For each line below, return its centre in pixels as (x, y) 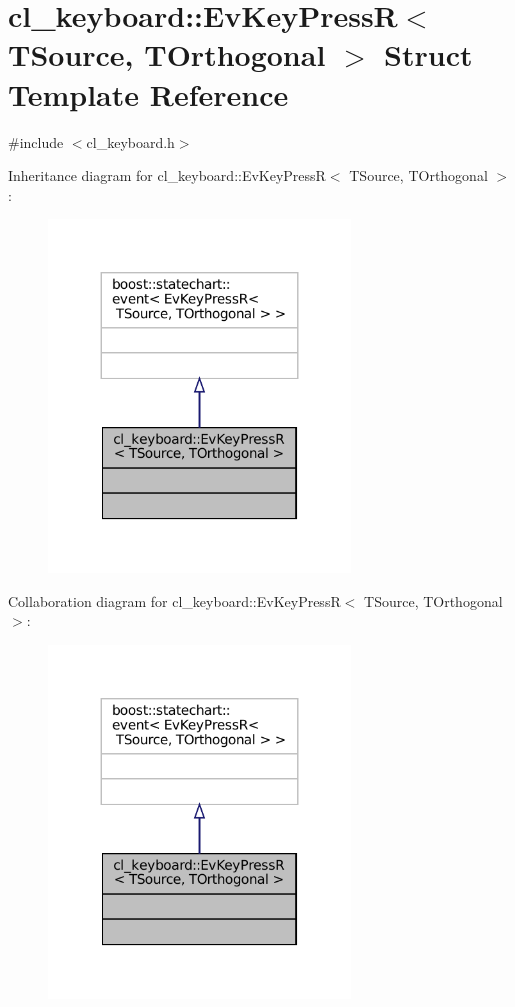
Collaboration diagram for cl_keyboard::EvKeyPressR (174, 600)
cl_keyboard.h (130, 141)
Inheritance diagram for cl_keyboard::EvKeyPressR (167, 175)
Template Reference (148, 93)
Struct (428, 54)
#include (36, 141)
